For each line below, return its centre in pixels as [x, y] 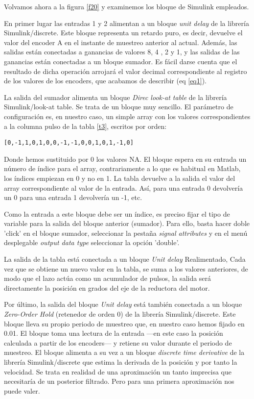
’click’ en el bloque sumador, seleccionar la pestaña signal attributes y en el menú [126, 233]
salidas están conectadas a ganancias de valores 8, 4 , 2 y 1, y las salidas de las [122, 52]
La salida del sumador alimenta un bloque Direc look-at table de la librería [115, 97]
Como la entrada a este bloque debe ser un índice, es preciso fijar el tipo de [117, 213]
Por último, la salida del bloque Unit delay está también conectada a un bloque [123, 304]
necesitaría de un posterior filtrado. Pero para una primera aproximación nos [119, 381]
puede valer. [22, 390]
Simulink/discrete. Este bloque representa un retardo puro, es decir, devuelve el [123, 33]
